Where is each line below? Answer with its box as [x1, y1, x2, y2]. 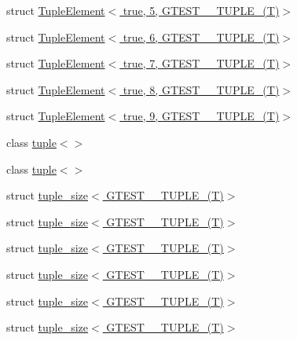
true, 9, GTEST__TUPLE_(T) [123, 108, 280, 124]
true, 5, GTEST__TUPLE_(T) [123, 2, 280, 18]
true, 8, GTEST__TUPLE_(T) [123, 81, 280, 97]
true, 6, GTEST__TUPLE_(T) [123, 28, 280, 45]
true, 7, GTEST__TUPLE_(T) [123, 55, 280, 71]
